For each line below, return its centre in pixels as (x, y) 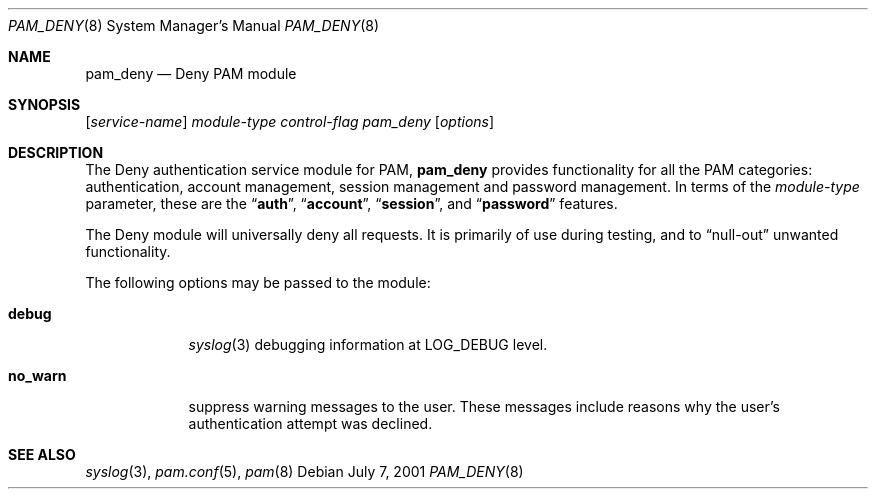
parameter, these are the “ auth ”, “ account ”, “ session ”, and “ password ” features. (351, 203)
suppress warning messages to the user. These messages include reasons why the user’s (484, 406)
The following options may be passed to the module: (258, 282)
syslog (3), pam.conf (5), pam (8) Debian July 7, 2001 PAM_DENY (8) (304, 471)
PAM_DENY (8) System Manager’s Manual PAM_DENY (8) (194, 25)
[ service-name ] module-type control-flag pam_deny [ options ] (290, 121)
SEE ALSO (42, 454)
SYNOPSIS (44, 104)
